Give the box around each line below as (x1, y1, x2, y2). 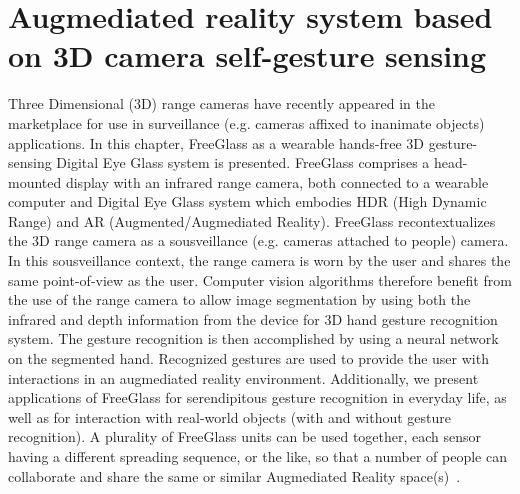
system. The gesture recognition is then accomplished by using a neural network (8, 328, 499, 349)
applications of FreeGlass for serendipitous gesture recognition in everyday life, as (8, 387, 507, 408)
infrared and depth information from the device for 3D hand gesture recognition (8, 308, 498, 329)
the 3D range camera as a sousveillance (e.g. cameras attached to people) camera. (8, 230, 509, 251)
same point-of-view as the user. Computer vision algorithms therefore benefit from (8, 269, 512, 290)
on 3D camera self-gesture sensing (8, 35, 487, 76)
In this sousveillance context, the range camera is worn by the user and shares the (8, 250, 511, 271)
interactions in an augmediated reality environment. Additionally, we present (8, 367, 479, 388)
